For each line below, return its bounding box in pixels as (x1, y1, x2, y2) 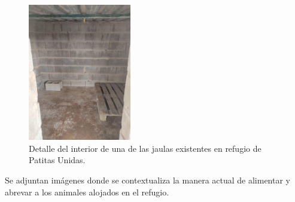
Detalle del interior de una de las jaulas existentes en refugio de (29, 142, 261, 154)
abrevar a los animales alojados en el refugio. (5, 185, 169, 198)
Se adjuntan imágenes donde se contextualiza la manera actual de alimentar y (5, 173, 290, 186)
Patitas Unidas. (29, 154, 86, 166)
